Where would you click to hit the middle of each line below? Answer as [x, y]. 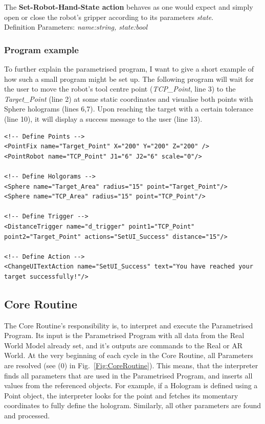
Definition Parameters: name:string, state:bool [76, 27]
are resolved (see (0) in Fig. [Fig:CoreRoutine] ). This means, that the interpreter [131, 365]
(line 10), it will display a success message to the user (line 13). [103, 118]
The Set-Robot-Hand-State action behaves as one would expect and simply [129, 7]
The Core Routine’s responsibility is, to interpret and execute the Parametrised [129, 325]
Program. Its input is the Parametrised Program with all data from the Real [124, 335]
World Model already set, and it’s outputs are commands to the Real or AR [123, 345]
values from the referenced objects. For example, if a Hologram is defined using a [131, 385]
